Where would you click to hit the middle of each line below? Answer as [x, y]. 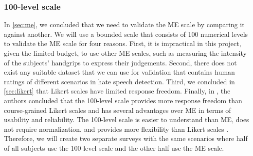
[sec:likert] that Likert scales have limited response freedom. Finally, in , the [117, 91]
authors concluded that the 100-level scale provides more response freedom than [123, 100]
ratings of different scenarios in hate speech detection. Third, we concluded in [119, 81]
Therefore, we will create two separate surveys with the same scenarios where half [126, 138]
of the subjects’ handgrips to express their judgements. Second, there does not [120, 62]
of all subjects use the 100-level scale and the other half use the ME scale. [114, 148]
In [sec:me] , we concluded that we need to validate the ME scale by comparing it [124, 24]
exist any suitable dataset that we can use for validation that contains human [119, 72]
